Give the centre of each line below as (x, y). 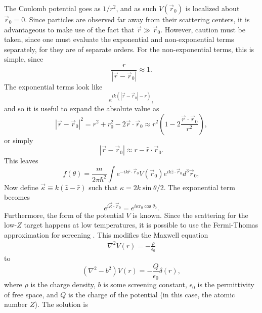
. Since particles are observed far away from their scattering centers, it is (137, 19)
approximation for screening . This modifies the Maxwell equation (106, 234)
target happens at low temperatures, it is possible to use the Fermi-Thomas (141, 225)
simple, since (24, 59)
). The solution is (61, 304)
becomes (17, 197)
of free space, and (31, 294)
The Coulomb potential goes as (52, 8)
